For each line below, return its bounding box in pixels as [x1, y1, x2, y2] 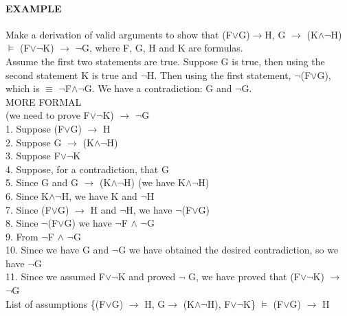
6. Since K [5, 188, 49, 203]
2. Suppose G [5, 135, 62, 149]
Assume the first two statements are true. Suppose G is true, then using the [5, 54, 325, 68]
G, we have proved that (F [188, 269, 300, 284]
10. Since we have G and [5, 242, 109, 257]
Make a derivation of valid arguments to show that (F [5, 27, 232, 41]
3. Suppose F [5, 148, 60, 163]
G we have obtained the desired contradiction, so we [118, 242, 339, 257]
